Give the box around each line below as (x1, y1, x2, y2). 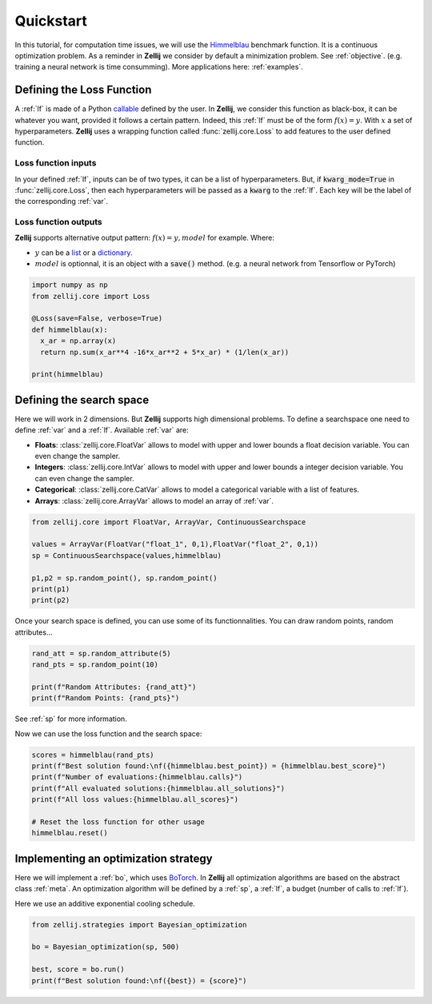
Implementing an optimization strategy (14, 851, 213, 865)
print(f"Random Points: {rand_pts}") (31, 694, 180, 703)
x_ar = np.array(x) (40, 337, 117, 345)
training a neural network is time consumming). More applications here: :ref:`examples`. (14, 62, 303, 72)
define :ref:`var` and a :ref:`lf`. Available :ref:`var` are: (14, 425, 190, 435)
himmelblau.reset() (31, 828, 108, 838)
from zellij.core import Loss (31, 292, 150, 301)
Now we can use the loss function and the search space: (14, 728, 202, 739)
